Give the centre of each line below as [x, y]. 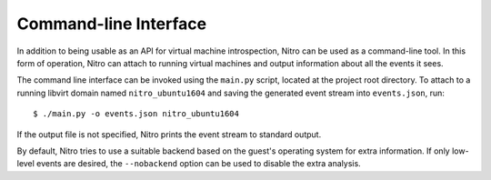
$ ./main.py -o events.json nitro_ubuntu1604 [136, 114]
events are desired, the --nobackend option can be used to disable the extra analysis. [199, 164]
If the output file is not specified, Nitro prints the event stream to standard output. [169, 134]
